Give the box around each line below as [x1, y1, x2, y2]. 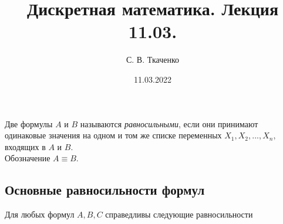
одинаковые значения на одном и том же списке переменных [5, 129, 222, 141]
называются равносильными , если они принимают [80, 117, 258, 130]
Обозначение [5, 152, 50, 164]
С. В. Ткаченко [126, 53, 180, 66]
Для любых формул [5, 208, 75, 220]
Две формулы [5, 117, 53, 130]
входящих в [5, 140, 46, 152]
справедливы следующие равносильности [105, 208, 253, 220]
